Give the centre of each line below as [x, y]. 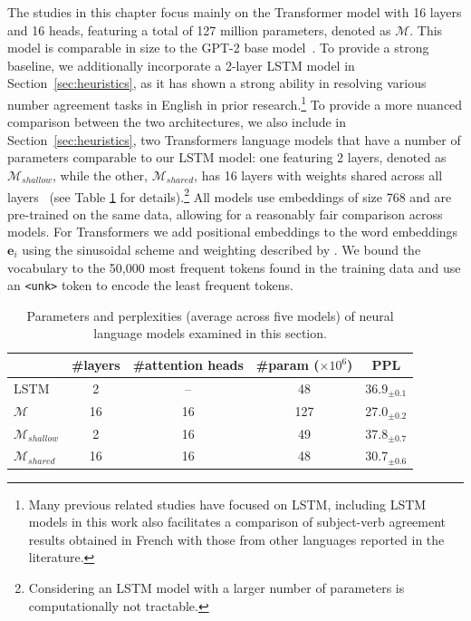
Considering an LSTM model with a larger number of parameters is [216, 587]
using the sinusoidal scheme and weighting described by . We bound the [221, 250]
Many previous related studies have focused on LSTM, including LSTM [227, 504]
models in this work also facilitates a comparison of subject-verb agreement [237, 522]
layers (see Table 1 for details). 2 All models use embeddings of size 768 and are [230, 195]
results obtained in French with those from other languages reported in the [236, 539]
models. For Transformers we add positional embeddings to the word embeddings [233, 232]
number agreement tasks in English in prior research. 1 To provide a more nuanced [235, 102]
